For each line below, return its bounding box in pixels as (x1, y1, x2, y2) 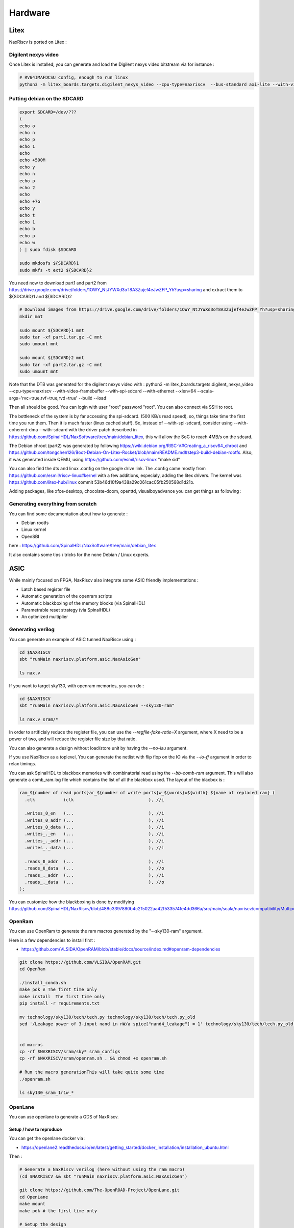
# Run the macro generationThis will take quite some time (19, 1069, 164, 1075)
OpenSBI (21, 533, 39, 539)
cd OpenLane (19, 1194, 49, 1200)
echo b (19, 226, 35, 232)
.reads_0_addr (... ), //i (24, 859, 164, 865)
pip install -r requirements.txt (19, 1001, 100, 1006)
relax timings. (9, 761, 36, 767)
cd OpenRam (19, 966, 46, 972)
